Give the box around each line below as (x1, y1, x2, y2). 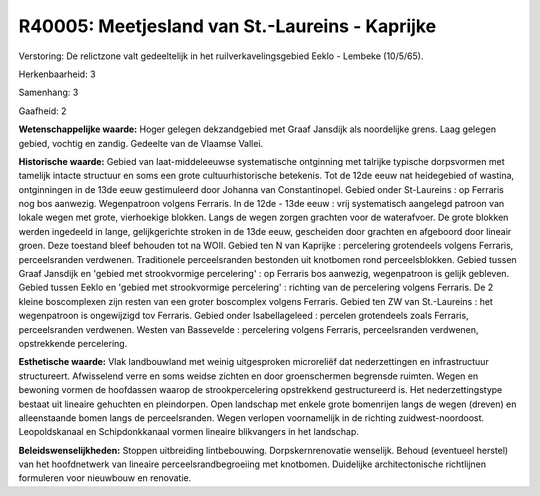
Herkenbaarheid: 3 (18, 68, 96, 80)
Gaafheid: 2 (18, 105, 67, 117)
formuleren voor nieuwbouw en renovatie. (18, 472, 192, 484)
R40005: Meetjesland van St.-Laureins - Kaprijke (18, 15, 437, 37)
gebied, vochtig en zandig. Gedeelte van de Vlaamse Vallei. (18, 137, 264, 149)
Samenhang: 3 (18, 86, 79, 99)
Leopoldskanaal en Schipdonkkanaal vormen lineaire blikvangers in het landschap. (18, 426, 359, 438)
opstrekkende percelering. (18, 337, 128, 349)
